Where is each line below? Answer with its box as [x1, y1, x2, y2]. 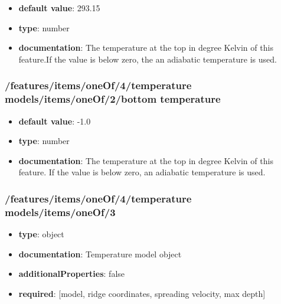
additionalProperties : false [18, 267, 125, 280]
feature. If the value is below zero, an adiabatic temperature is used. [18, 166, 266, 178]
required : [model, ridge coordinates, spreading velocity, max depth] [18, 287, 266, 299]
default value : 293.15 [18, 2, 100, 14]
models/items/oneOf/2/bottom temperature [5, 91, 221, 106]
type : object [18, 228, 64, 240]
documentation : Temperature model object [18, 247, 182, 260]
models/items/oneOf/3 [5, 204, 116, 219]
